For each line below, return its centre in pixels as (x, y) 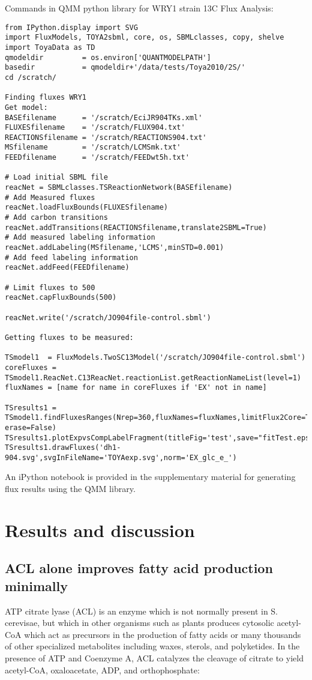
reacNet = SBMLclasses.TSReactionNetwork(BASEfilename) (119, 188)
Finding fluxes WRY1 (46, 98)
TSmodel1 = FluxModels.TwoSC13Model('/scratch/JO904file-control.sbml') (155, 358)
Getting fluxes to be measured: (69, 337)
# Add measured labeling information (80, 238)
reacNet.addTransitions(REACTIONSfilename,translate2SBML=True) (136, 227)
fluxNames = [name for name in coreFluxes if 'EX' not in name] (136, 388)
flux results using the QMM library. (70, 489)
